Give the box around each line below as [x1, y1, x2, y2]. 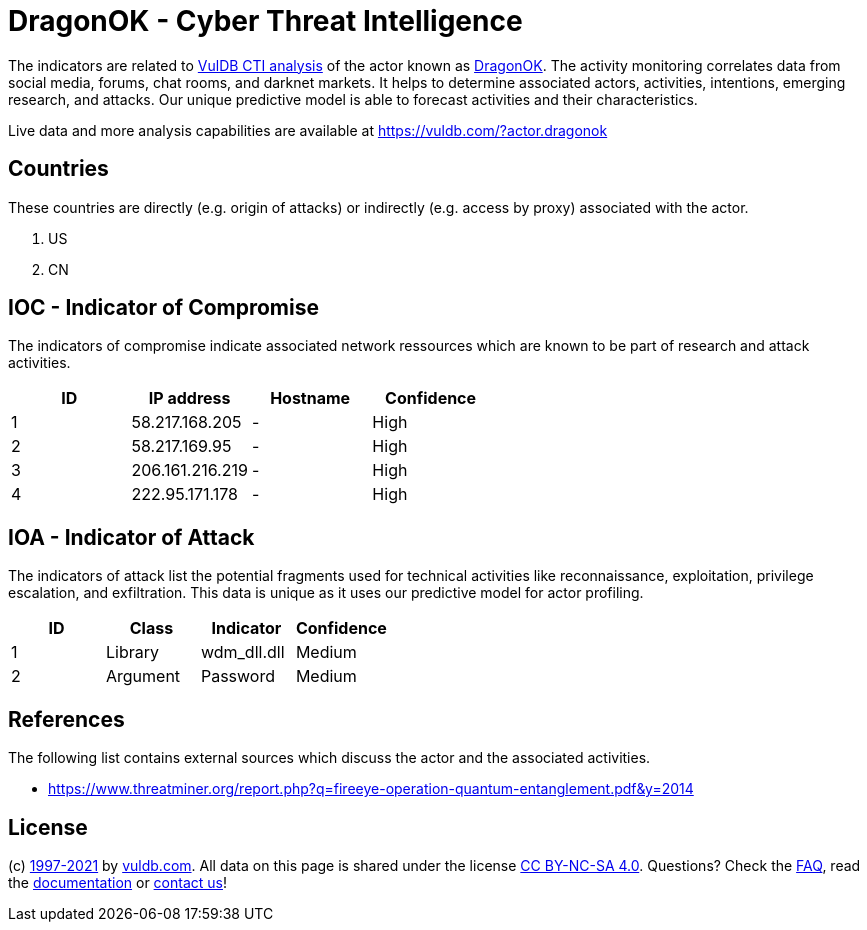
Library [105, 642, 159, 663]
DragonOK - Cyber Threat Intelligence [8, 4, 523, 38]
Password [200, 666, 275, 687]
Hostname [270, 388, 351, 409]
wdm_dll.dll [200, 642, 285, 663]
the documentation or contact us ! [8, 873, 227, 891]
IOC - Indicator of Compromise [8, 295, 319, 321]
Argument [105, 666, 181, 687]
